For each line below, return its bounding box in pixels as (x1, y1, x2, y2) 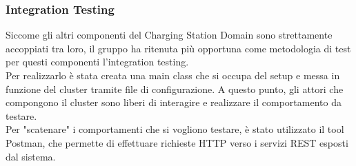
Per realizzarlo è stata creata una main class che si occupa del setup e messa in (6, 68, 340, 82)
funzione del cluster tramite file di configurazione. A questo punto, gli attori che (6, 81, 344, 96)
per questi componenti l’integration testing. (6, 54, 189, 69)
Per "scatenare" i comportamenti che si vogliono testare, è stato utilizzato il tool (6, 122, 344, 136)
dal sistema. (6, 149, 56, 163)
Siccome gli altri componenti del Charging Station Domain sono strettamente (6, 28, 333, 42)
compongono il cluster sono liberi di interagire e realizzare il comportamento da (6, 95, 342, 110)
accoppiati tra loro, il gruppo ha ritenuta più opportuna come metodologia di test (6, 41, 351, 55)
